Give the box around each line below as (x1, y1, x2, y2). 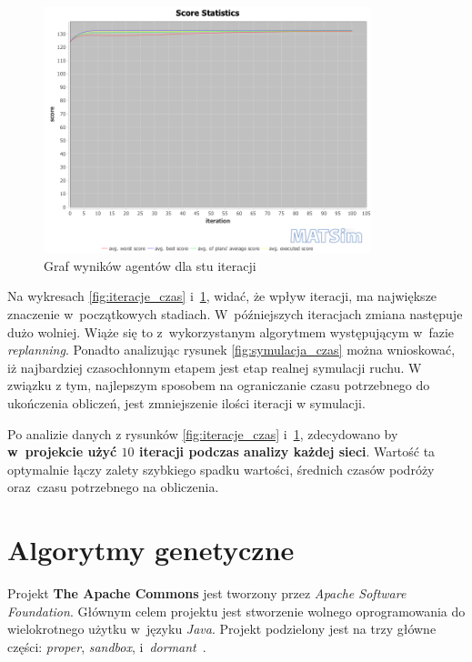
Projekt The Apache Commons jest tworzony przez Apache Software (7, 584, 407, 603)
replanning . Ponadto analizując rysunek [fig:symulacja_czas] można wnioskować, (7, 340, 456, 359)
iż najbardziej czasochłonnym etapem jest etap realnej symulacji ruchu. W (7, 357, 422, 376)
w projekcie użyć (7, 442, 117, 461)
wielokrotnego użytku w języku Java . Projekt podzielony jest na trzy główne (7, 619, 437, 638)
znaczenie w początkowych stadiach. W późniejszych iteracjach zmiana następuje (7, 305, 463, 324)
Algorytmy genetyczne (7, 531, 295, 568)
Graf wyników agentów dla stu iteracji (44, 256, 256, 275)
